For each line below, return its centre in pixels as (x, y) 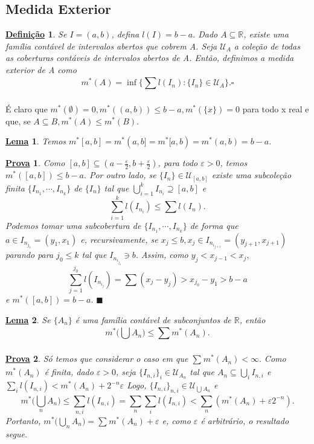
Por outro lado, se (123, 175)
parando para (30, 255)
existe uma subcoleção (252, 175)
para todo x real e (276, 108)
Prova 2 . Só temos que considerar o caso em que (97, 359)
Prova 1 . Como (35, 163)
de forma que (214, 225)
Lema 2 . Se (28, 319)
